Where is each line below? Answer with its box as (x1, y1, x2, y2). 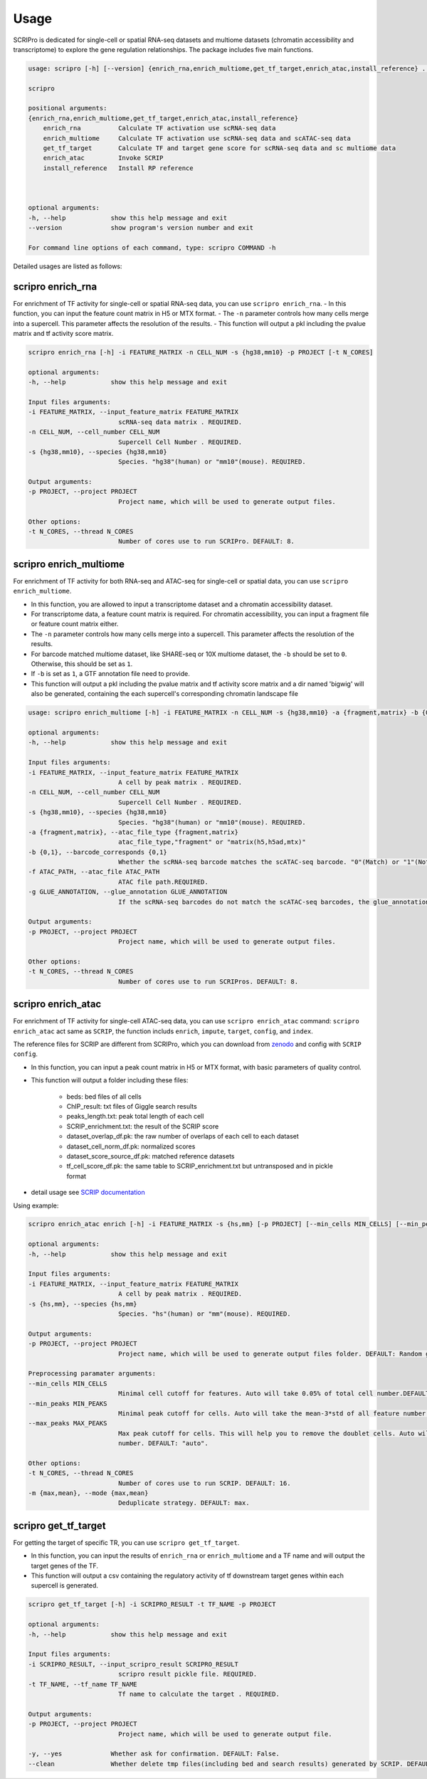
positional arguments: (28, 104, 107, 112)
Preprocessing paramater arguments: (28, 1370, 157, 1378)
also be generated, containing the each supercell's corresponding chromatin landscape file (31, 690, 299, 698)
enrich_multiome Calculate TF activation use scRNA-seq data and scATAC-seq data (43, 134, 352, 142)
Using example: (13, 1201, 59, 1210)
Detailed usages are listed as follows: (13, 262, 122, 270)
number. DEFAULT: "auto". (117, 1440, 209, 1447)
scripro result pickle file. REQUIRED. (117, 1670, 258, 1679)
